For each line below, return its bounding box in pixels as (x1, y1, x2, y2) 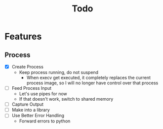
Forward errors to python (19, 118, 71, 124)
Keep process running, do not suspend (19, 69, 99, 75)
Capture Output (11, 101, 44, 107)
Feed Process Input (11, 85, 52, 91)
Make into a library (11, 107, 50, 113)
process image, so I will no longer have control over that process (26, 80, 159, 86)
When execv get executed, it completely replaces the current (26, 75, 151, 81)
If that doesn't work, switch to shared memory (19, 96, 114, 102)
